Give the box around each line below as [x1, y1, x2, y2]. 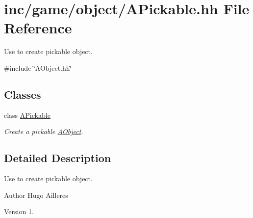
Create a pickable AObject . [4, 126, 83, 136]
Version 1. [4, 206, 34, 217]
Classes [4, 86, 41, 102]
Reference [4, 18, 72, 38]
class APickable [4, 109, 51, 120]
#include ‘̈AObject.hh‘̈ [4, 62, 72, 73]
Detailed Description [4, 150, 111, 165]
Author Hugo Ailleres [4, 190, 68, 200]
